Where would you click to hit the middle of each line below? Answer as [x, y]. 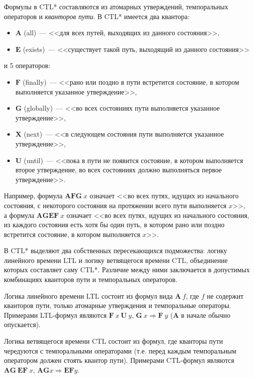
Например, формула [33, 196]
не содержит [225, 295]
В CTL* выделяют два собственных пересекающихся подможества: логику [116, 250]
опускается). [22, 324]
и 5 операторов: [27, 65]
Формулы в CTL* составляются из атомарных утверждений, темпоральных [116, 6]
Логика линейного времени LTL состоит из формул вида [88, 295]
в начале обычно [206, 315]
